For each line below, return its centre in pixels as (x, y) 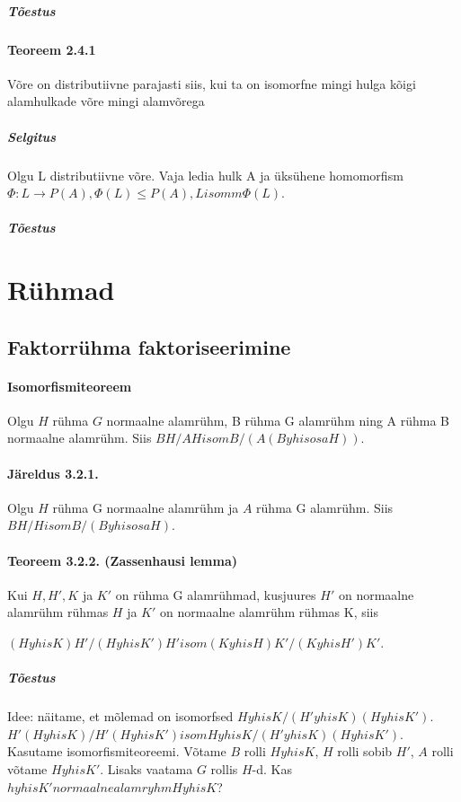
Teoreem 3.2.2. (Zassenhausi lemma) (122, 560)
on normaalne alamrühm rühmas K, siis (270, 612)
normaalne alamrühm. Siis (80, 438)
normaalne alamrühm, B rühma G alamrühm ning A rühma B (278, 420)
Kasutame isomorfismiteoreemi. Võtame (117, 751)
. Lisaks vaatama (146, 768)
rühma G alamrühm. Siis (325, 507)
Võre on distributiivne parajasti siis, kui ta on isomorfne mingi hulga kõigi (212, 83)
